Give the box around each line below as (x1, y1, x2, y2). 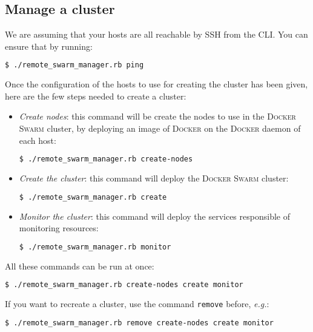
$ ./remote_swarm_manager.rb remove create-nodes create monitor (5, 318, 274, 327)
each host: (19, 134, 56, 146)
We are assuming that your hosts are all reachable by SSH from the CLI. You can (5, 28, 308, 41)
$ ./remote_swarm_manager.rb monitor (19, 242, 171, 251)
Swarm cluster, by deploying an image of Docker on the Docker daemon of (19, 122, 301, 135)
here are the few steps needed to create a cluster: (5, 89, 186, 102)
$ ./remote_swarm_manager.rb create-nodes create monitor (5, 280, 243, 290)
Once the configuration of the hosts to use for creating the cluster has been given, (5, 78, 308, 90)
